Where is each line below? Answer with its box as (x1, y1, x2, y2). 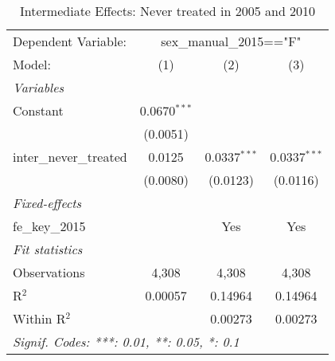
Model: (13, 55, 52, 73)
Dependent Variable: (13, 32, 127, 50)
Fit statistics (13, 240, 83, 258)
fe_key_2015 (13, 217, 86, 235)
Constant (13, 101, 64, 120)
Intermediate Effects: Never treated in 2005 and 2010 (20, 2, 316, 20)
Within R (13, 309, 66, 328)
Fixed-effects (13, 194, 82, 212)
